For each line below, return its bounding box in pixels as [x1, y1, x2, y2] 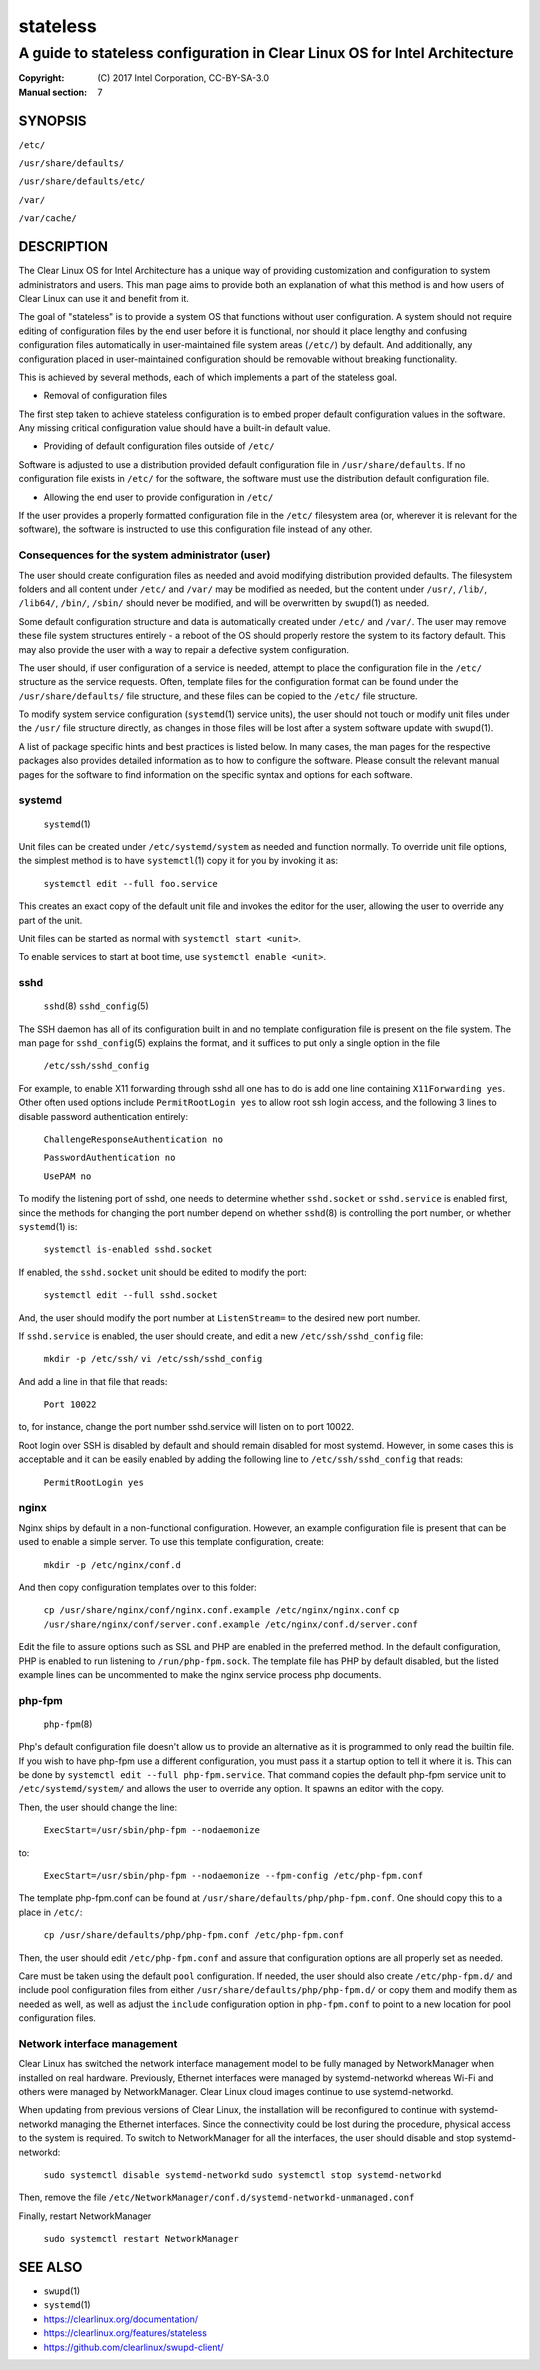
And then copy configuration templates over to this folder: [18, 1581, 257, 1593]
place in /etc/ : [18, 1906, 83, 1918]
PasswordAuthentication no [43, 1152, 176, 1164]
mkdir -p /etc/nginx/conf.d [43, 1559, 182, 1570]
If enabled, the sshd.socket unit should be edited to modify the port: [18, 1266, 307, 1278]
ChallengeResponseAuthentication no [43, 1134, 224, 1145]
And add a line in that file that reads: [18, 1375, 168, 1387]
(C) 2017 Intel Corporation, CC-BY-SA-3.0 [97, 72, 270, 84]
